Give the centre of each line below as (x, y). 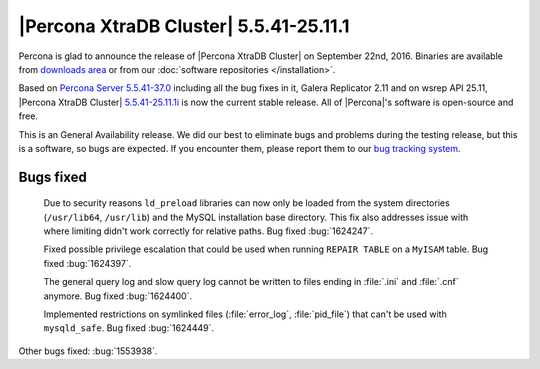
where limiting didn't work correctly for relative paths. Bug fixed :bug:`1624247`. (208, 231)
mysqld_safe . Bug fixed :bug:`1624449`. (129, 328)
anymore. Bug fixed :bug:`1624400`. (118, 296)
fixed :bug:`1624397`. (87, 263)
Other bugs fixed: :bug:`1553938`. (88, 351)
